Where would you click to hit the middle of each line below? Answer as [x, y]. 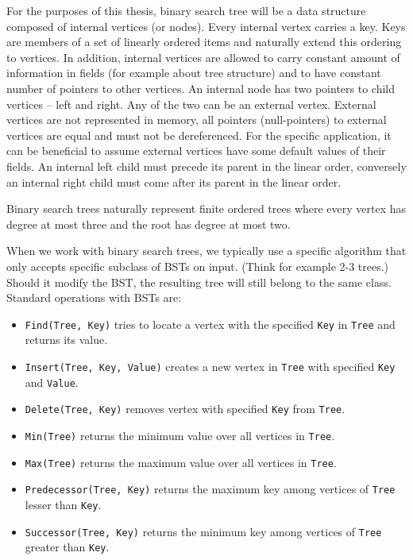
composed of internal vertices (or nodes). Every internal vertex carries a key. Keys [206, 26]
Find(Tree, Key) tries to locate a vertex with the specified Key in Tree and [210, 324]
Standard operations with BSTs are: [94, 297]
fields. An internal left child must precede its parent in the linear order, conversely [206, 166]
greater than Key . [67, 547]
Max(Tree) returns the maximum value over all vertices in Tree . [181, 462]
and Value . [52, 382]
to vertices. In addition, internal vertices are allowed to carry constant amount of [203, 57]
